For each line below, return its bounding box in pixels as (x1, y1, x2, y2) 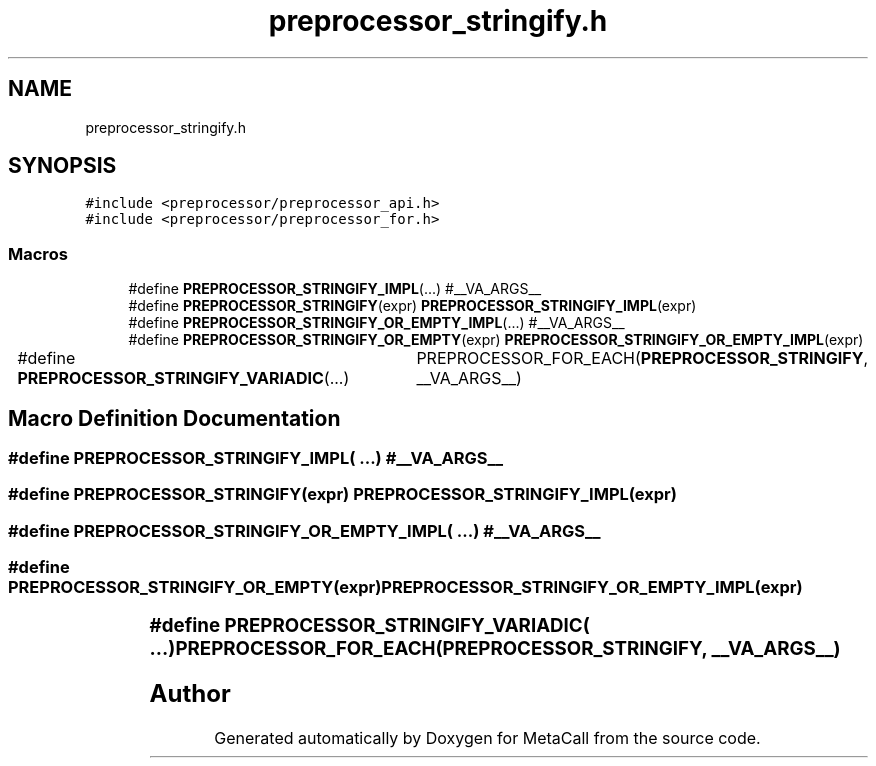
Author (149, 679, 231, 709)
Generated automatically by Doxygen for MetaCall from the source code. (214, 728, 761, 749)
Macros (8, 243, 68, 264)
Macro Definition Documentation (8, 405, 341, 431)
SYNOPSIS (8, 153, 117, 179)
